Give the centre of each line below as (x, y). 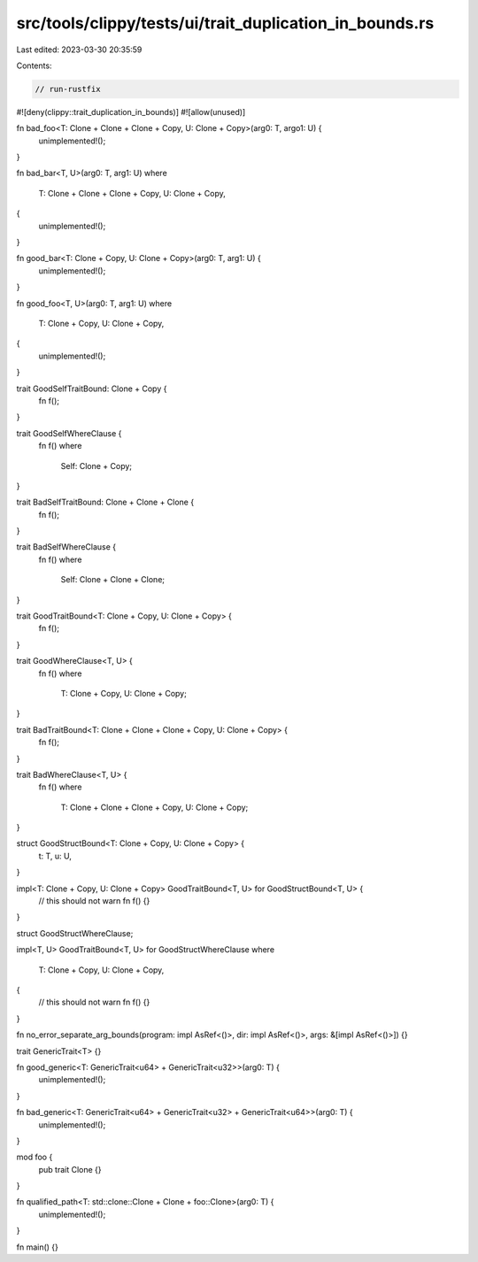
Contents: (34, 65)
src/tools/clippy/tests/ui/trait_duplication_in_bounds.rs (225, 23)
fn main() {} (38, 1247)
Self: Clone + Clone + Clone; (113, 580)
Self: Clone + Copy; (96, 466)
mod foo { (35, 1157)
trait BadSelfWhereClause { (66, 547)
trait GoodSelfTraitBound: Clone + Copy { (92, 389)
